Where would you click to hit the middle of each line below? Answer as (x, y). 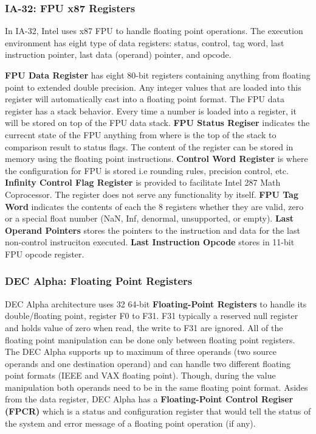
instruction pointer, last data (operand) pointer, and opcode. (118, 54)
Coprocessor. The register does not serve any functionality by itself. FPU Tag (152, 194)
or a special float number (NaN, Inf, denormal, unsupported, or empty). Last (149, 218)
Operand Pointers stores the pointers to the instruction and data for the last (153, 230)
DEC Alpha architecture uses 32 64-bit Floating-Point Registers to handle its (156, 303)
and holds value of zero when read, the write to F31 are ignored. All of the (144, 327)
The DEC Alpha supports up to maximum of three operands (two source (141, 352)
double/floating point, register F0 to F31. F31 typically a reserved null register (152, 316)
